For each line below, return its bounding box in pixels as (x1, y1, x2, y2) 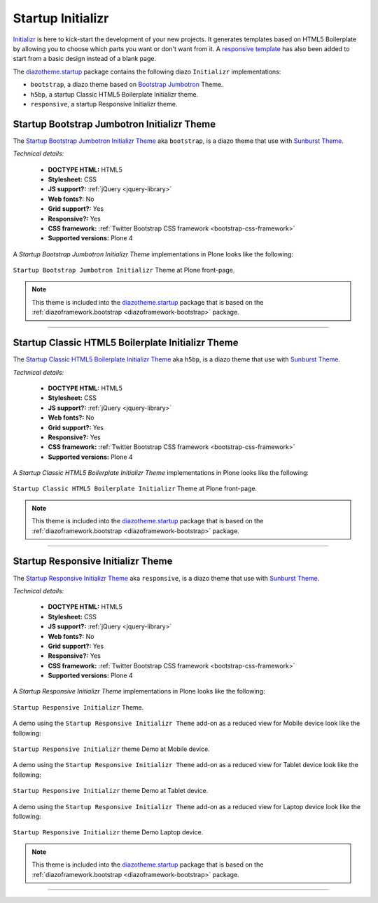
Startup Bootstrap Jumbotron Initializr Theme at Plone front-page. (13, 266, 235, 275)
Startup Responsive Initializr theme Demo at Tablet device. (13, 787, 209, 795)
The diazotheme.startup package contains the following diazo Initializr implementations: (13, 67, 281, 76)
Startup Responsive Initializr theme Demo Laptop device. (13, 828, 204, 836)
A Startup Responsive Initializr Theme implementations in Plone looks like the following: (13, 687, 265, 696)
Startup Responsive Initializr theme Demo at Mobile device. (13, 745, 210, 753)
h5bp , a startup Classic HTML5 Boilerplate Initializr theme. (30, 90, 199, 98)
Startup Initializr (13, 11, 109, 26)
